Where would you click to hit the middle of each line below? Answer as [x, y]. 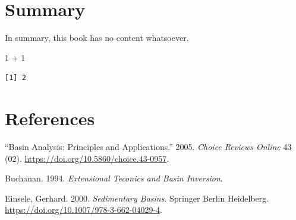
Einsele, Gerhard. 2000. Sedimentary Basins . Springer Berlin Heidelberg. [137, 198]
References [50, 118]
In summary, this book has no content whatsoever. [97, 38]
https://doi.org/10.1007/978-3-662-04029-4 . [84, 210]
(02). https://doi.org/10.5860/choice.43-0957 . [87, 158]
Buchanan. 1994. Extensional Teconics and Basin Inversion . [114, 178]
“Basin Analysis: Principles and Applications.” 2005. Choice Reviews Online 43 [148, 147]
